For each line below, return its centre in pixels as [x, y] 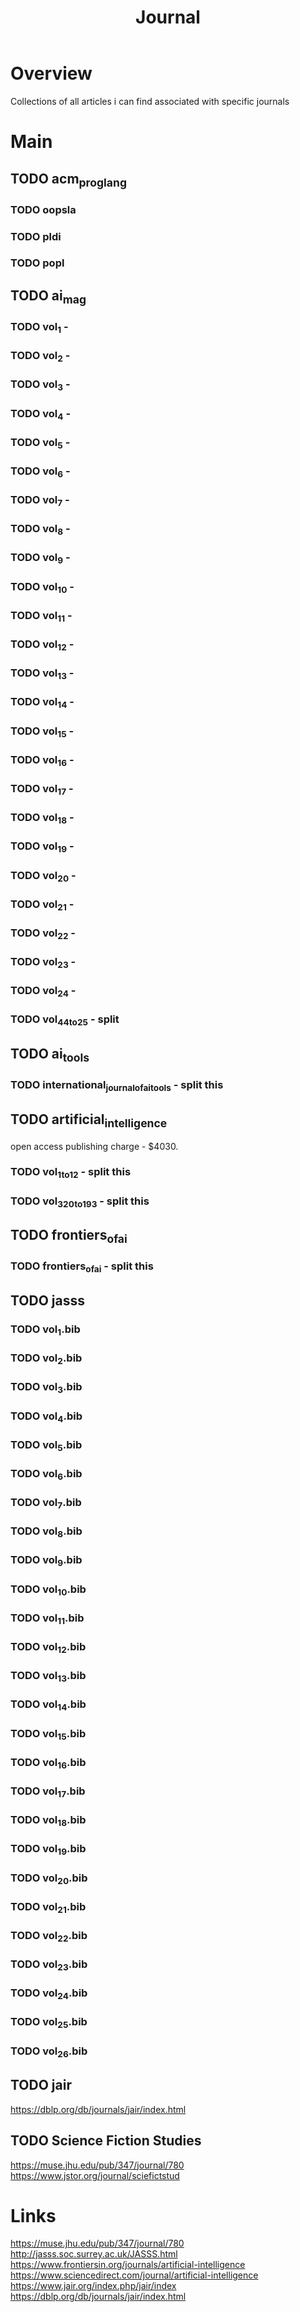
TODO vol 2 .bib [46, 1359]
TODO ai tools [50, 1055]
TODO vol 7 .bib [46, 1503]
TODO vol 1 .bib [45, 1330]
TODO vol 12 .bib [48, 1648]
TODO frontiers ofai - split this [82, 1267]
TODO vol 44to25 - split [65, 1020]
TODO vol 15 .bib [48, 1734]
